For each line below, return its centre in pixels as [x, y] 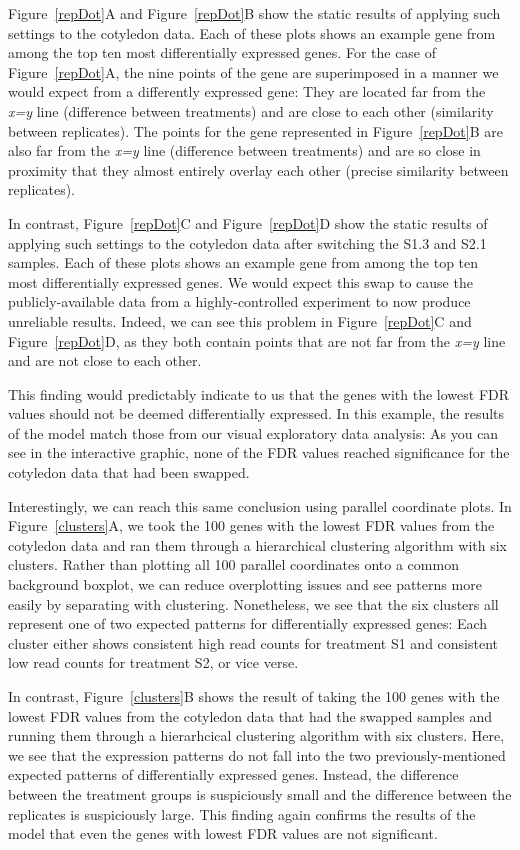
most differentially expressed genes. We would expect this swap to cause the [240, 281]
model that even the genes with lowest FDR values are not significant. [223, 833]
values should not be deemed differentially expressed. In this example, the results [256, 413]
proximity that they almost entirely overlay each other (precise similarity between [258, 169]
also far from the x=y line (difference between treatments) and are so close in [244, 150]
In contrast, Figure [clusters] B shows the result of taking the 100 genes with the [254, 696]
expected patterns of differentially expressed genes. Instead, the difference [233, 774]
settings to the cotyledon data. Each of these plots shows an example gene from [252, 32]
